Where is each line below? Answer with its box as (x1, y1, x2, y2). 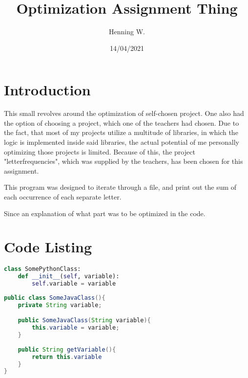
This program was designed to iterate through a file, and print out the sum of (4, 182, 237, 192)
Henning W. (109, 26, 145, 37)
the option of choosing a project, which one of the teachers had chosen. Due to (4, 117, 239, 128)
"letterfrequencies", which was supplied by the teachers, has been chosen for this (4, 156, 243, 166)
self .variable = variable (32, 280, 116, 288)
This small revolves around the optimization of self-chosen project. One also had (4, 108, 244, 118)
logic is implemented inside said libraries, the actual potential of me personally (4, 137, 239, 147)
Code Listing (4, 237, 92, 257)
